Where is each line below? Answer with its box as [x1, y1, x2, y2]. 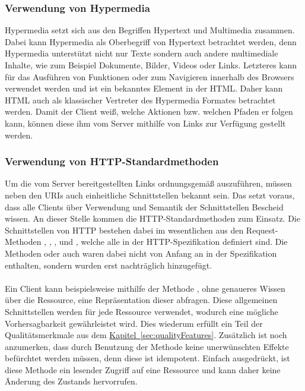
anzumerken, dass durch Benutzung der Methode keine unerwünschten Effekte [5, 340, 289, 352]
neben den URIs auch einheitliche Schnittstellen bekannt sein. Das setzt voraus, [5, 188, 295, 201]
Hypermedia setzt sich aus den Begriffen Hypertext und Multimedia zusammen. [5, 24, 295, 36]
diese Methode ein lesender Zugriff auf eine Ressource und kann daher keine [5, 363, 281, 376]
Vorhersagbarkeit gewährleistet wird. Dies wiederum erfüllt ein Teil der [5, 317, 263, 329]
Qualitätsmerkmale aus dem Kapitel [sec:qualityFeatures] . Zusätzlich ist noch [5, 329, 287, 341]
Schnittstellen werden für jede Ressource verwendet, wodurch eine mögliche [5, 305, 278, 317]
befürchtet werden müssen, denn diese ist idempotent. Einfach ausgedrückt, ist [5, 352, 290, 364]
